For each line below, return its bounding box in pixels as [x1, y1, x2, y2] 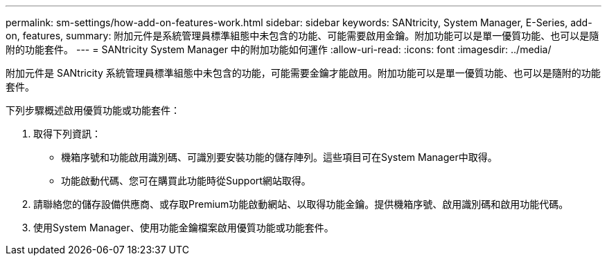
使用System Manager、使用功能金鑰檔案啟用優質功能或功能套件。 [33, 222, 334, 233]
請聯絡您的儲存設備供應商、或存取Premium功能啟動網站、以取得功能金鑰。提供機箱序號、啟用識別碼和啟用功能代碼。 [33, 198, 569, 210]
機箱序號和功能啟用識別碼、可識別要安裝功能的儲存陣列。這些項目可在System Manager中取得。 [61, 151, 498, 163]
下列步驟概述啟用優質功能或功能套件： [6, 104, 180, 116]
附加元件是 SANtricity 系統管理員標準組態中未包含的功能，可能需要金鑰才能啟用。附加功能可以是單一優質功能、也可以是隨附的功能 [6, 67, 601, 79]
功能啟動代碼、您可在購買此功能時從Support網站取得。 [61, 175, 311, 186]
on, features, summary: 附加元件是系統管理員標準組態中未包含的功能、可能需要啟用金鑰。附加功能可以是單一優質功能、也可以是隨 [6, 30, 599, 41]
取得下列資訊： [33, 128, 101, 139]
